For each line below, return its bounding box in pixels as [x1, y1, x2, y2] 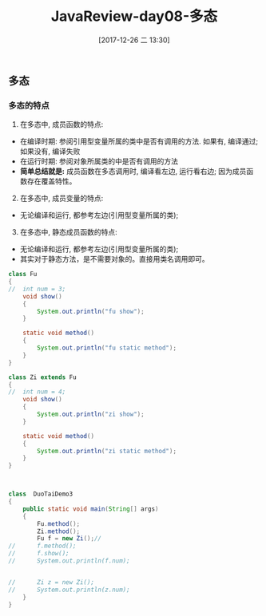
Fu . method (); [37, 519, 81, 527]
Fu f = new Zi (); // [37, 535, 102, 543]
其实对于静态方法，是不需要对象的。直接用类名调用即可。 [19, 255, 209, 264]
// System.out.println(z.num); [8, 586, 130, 594]
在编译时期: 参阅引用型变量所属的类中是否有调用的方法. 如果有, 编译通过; [19, 136, 258, 146]
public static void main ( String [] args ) [22, 504, 159, 513]
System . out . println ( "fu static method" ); [37, 344, 177, 352]
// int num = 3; [8, 285, 66, 293]
